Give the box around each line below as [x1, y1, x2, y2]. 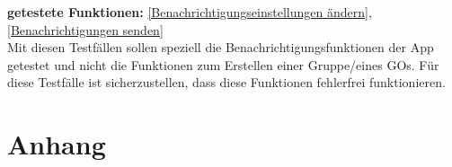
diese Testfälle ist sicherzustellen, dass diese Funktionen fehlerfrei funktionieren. [7, 73, 446, 92]
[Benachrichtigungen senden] [7, 20, 164, 39]
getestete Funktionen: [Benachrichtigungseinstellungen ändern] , [7, 3, 372, 21]
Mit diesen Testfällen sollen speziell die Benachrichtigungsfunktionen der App [7, 38, 434, 57]
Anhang [7, 126, 106, 163]
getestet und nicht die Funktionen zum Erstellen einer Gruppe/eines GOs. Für [7, 55, 439, 74]
